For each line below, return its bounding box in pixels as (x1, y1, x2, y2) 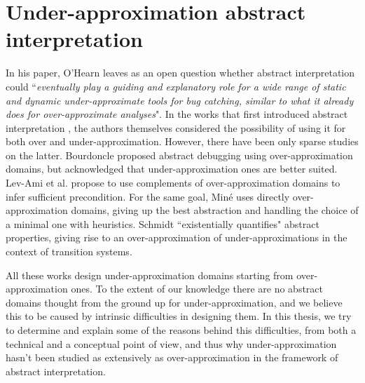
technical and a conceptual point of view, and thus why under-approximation (6, 336, 337, 351)
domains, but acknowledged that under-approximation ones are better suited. (6, 161, 338, 176)
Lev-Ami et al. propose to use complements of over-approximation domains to (6, 175, 340, 190)
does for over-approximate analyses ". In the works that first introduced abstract (6, 107, 348, 121)
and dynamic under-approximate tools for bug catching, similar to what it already (6, 93, 354, 107)
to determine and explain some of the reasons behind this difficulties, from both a (6, 323, 357, 337)
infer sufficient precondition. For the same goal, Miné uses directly (6, 189, 290, 203)
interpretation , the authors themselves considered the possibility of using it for (6, 120, 346, 135)
